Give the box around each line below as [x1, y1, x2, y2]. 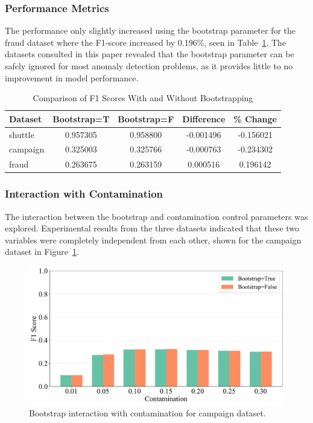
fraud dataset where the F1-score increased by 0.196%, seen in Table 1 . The [5, 36, 286, 48]
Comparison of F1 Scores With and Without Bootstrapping [33, 92, 253, 104]
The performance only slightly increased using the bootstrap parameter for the [5, 24, 296, 37]
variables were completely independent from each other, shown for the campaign [5, 233, 302, 246]
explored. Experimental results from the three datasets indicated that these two [5, 222, 300, 234]
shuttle [9, 128, 34, 140]
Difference [182, 112, 226, 125]
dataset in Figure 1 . [5, 245, 79, 258]
